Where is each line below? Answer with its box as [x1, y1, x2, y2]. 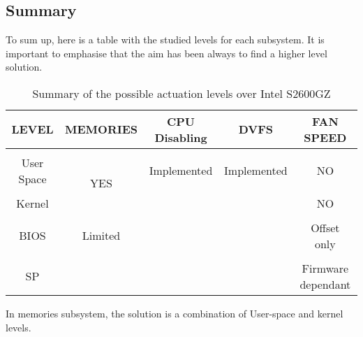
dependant [299, 275, 351, 292]
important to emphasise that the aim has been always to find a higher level [6, 45, 327, 60]
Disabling [154, 129, 207, 145]
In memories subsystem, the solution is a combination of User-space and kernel [6, 306, 343, 320]
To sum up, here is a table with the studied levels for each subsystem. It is [6, 32, 325, 47]
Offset [311, 219, 340, 236]
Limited [82, 227, 121, 244]
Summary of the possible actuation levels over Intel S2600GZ [32, 85, 331, 101]
